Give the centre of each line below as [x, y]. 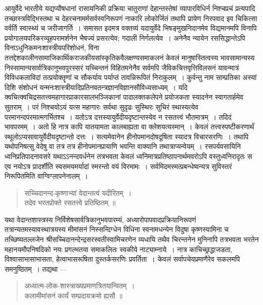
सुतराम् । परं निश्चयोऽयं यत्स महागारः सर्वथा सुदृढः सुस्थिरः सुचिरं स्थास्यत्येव [101, 106]
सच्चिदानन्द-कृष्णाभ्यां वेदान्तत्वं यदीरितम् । [78, 193]
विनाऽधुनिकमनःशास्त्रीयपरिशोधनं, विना [52, 48]
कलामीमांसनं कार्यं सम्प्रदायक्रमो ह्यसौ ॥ [73, 296]
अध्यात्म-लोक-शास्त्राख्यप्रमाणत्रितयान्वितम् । [80, 286]
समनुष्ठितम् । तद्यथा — [36, 269]
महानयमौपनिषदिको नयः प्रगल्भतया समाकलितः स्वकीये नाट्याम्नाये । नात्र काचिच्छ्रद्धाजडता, [119, 249]
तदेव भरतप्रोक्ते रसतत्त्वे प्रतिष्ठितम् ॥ [70, 203]
